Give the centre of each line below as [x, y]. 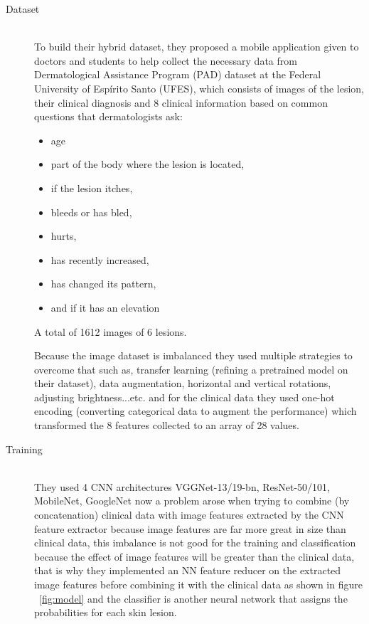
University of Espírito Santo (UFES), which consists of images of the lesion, [199, 88]
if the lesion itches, [92, 187]
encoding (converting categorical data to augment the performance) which [196, 411]
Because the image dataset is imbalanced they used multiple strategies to [193, 355]
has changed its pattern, [103, 284]
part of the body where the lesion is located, [148, 164]
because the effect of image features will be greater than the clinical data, [194, 556]
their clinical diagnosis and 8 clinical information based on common [181, 102]
